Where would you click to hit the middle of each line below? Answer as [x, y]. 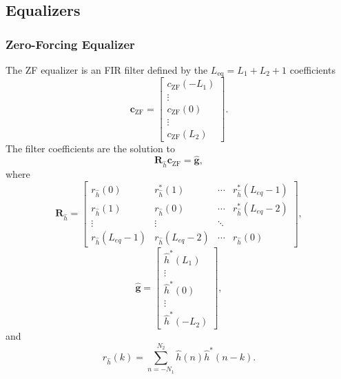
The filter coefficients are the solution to [90, 148]
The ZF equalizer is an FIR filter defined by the [107, 70]
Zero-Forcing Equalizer [70, 44]
